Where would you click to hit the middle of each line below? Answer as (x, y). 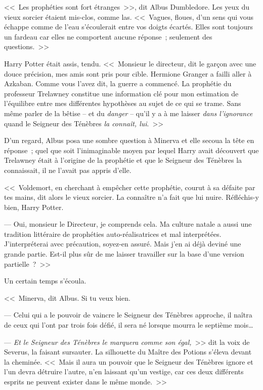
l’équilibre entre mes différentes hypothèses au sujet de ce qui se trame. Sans (123, 103)
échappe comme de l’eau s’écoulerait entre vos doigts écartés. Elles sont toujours (128, 27)
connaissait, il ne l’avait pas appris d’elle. (68, 170)
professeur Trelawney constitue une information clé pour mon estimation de (121, 93)
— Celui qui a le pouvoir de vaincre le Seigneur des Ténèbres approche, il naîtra (128, 315)
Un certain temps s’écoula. (45, 281)
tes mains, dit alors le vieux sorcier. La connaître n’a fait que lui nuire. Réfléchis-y (131, 197)
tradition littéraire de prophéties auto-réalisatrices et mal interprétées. (113, 234)
